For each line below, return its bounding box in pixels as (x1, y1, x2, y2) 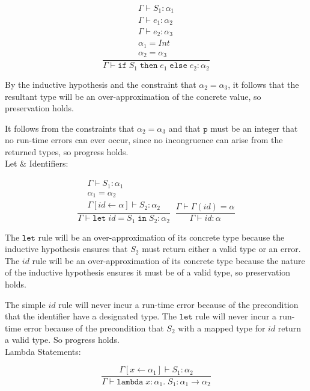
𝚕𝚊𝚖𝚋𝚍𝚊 (117, 377, 144, 386)
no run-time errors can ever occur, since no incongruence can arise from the (5, 134, 283, 146)
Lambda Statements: (5, 345, 81, 357)
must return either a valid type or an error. (142, 242, 301, 255)
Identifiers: (29, 157, 68, 170)
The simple (5, 298, 46, 310)
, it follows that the (228, 78, 299, 90)
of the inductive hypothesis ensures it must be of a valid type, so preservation (5, 266, 291, 279)
